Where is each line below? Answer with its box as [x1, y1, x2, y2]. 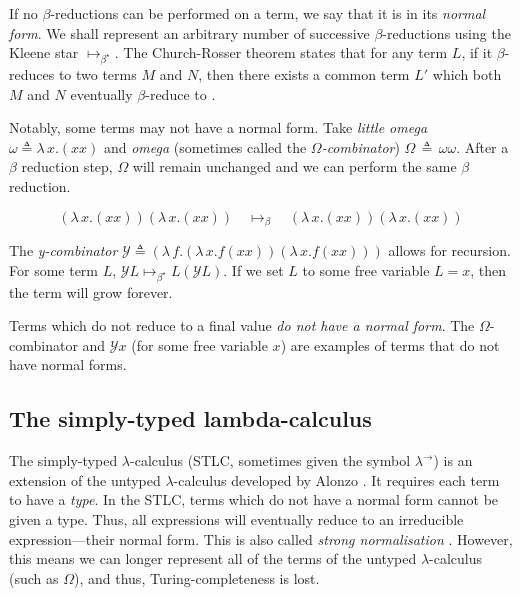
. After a [456, 136, 509, 157]
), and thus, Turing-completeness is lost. [74, 567, 320, 588]
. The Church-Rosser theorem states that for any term [114, 42, 448, 63]
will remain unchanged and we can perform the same [132, 156, 457, 177]
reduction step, [21, 156, 113, 177]
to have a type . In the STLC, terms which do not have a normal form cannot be [9, 489, 499, 510]
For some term [9, 259, 98, 280]
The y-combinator [9, 240, 118, 261]
